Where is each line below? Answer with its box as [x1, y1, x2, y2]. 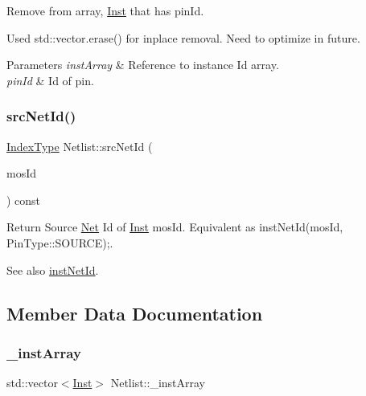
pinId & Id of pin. [6, 71, 94, 88]
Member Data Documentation [6, 300, 263, 325]
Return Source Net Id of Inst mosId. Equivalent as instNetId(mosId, [6, 218, 343, 235]
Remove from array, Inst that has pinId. [6, 2, 204, 18]
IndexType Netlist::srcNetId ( [6, 137, 153, 154]
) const [6, 191, 41, 208]
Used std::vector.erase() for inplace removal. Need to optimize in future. [6, 29, 360, 46]
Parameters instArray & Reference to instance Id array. [6, 56, 279, 73]
